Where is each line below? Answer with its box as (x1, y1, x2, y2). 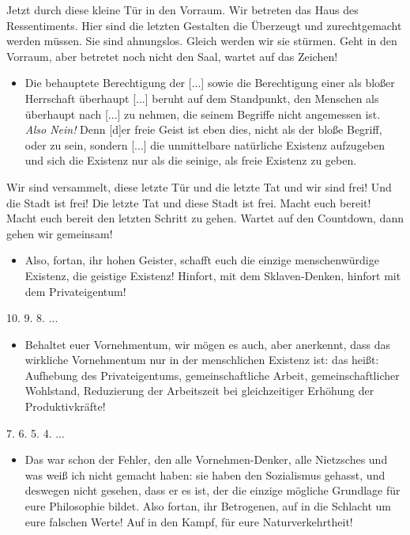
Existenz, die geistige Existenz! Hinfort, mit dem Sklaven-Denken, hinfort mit (24, 267, 401, 283)
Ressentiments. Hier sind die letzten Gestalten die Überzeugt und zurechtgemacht (6, 17, 402, 33)
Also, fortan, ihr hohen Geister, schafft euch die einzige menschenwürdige (24, 252, 379, 268)
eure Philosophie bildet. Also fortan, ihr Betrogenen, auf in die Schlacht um (24, 498, 391, 514)
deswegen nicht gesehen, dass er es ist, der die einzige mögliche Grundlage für (24, 482, 401, 499)
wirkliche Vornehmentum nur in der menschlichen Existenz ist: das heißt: (24, 351, 379, 368)
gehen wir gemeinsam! (6, 225, 113, 241)
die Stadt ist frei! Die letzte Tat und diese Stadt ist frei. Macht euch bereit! (6, 194, 371, 211)
